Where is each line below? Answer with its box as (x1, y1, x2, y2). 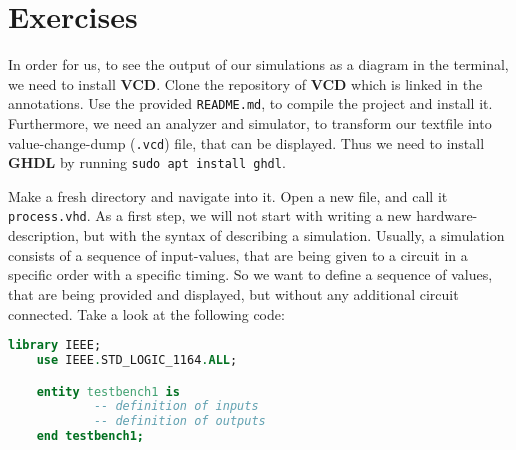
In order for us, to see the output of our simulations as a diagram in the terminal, (8, 54, 509, 75)
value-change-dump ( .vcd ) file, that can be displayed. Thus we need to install (8, 132, 485, 153)
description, (8, 225, 79, 246)
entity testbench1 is (36, 384, 180, 399)
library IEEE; (8, 338, 102, 353)
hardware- (416, 205, 478, 226)
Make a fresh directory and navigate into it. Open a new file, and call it (8, 185, 448, 206)
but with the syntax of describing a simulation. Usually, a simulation (83, 225, 505, 246)
